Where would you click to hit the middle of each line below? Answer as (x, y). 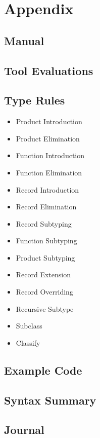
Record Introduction (47, 189)
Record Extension (43, 275)
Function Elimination (49, 172)
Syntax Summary (50, 400)
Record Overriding (44, 292)
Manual (24, 40)
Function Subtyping (46, 241)
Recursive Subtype (45, 308)
